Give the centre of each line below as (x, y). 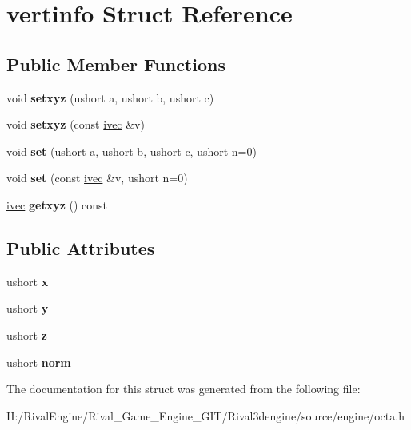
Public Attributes (81, 247)
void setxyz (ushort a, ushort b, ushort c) (110, 97)
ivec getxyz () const (57, 204)
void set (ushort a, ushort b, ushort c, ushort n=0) (132, 151)
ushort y (28, 308)
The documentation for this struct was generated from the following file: (184, 389)
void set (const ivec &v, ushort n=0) (97, 178)
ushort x (28, 281)
